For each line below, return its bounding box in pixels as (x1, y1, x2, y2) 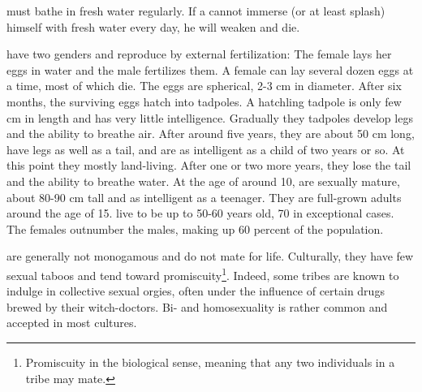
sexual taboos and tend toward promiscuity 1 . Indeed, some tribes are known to (6, 264, 399, 283)
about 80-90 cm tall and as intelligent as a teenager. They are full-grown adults (6, 188, 402, 205)
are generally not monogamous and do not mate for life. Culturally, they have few (6, 248, 414, 265)
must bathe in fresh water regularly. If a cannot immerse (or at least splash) (6, 2, 385, 19)
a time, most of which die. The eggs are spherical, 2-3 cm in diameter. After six (6, 77, 402, 94)
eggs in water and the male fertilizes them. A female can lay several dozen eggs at (6, 61, 414, 78)
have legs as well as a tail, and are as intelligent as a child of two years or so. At (6, 140, 405, 157)
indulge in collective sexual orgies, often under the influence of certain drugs (6, 282, 385, 299)
